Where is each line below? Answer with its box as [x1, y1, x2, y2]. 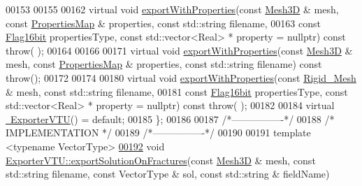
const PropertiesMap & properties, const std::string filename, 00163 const [6, 15, 321, 30]
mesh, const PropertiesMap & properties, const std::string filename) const [6, 57, 322, 71]
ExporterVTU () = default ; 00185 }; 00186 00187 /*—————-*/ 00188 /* [10, 111, 335, 126]
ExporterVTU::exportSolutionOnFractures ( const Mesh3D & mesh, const [6, 152, 316, 167]
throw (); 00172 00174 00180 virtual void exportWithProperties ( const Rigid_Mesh [6, 70, 356, 85]
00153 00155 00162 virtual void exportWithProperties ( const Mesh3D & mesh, [6, 2, 339, 16]
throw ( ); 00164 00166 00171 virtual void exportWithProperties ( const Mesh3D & [6, 43, 353, 57]
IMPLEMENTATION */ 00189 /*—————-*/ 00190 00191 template [6, 125, 311, 140]
